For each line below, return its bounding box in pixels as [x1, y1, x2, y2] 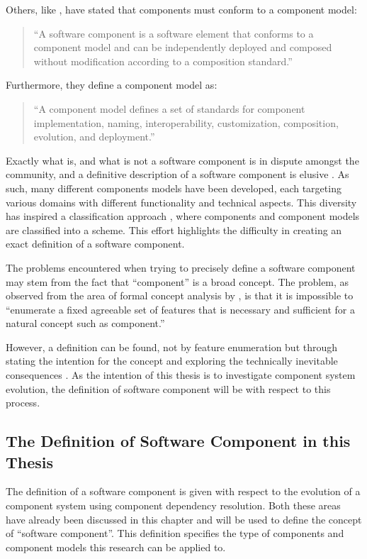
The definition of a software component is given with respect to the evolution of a [6, 484, 361, 499]
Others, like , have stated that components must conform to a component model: [6, 2, 357, 16]
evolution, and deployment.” [33, 129, 155, 144]
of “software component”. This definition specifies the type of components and [6, 526, 344, 541]
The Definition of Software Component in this [6, 430, 351, 452]
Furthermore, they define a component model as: [6, 77, 218, 92]
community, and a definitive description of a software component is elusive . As [6, 167, 349, 182]
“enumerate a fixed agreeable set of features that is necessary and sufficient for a [6, 301, 355, 316]
